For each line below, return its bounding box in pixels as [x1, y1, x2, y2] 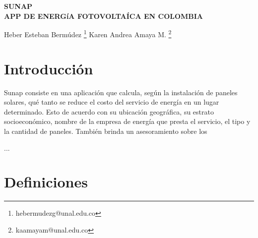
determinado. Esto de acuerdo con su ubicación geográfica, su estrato [4, 106, 214, 117]
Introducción [4, 58, 93, 78]
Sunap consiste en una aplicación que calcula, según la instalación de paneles [4, 87, 238, 97]
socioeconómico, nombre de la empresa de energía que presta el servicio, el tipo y [4, 116, 251, 126]
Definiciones [4, 172, 88, 192]
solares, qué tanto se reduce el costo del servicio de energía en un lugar [4, 97, 219, 107]
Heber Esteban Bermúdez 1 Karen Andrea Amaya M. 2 [4, 28, 172, 39]
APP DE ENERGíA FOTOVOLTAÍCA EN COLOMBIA [4, 10, 203, 21]
